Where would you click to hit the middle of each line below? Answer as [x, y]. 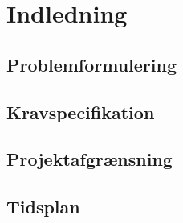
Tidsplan [43, 206]
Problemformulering [92, 64]
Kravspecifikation [81, 111]
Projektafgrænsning [89, 159]
